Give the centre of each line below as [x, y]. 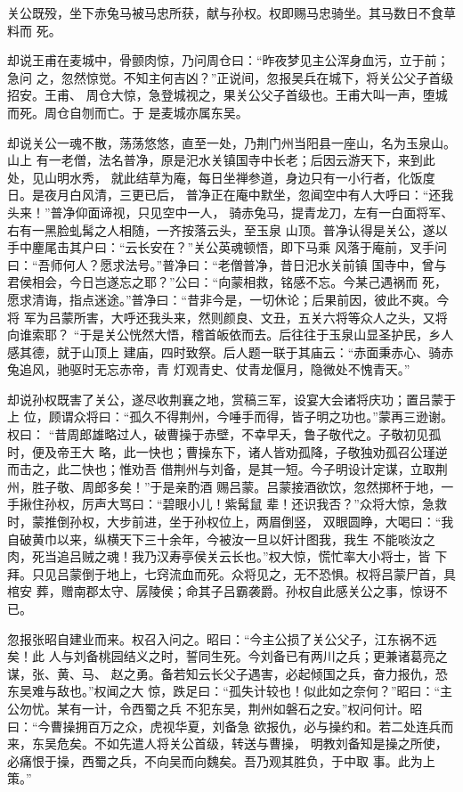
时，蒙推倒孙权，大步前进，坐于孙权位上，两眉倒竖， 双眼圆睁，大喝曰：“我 [231, 522]
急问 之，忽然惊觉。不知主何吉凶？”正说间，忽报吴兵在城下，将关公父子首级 [231, 77]
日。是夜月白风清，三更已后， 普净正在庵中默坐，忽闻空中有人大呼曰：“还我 [231, 195]
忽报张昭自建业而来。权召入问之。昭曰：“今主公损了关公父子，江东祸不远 [222, 638]
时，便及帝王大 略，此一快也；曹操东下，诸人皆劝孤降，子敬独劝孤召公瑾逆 [227, 451]
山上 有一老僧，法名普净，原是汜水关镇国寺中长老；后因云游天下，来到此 [221, 160]
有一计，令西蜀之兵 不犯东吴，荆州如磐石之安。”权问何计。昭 [246, 708]
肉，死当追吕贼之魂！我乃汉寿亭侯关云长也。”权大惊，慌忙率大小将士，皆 [219, 556]
